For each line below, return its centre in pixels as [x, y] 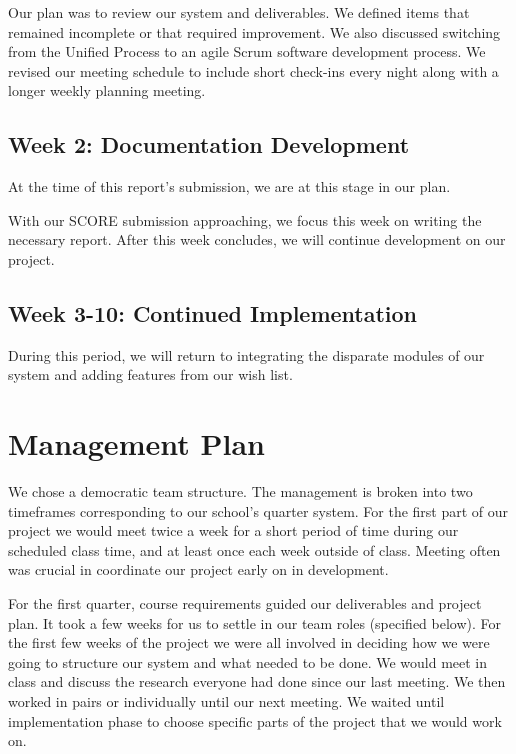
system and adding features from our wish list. [150, 374]
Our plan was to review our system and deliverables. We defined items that [239, 12]
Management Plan [136, 443]
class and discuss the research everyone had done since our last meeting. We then [257, 681]
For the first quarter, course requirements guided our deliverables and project [245, 603]
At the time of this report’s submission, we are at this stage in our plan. [229, 186]
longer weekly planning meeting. [107, 90]
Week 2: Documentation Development [209, 144]
